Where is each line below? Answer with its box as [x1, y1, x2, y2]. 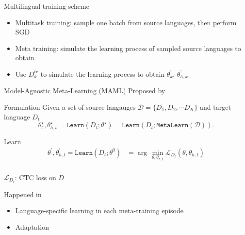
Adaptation [15, 221, 49, 232]
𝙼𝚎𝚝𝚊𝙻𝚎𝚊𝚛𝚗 [156, 122, 189, 129]
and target [200, 102, 231, 112]
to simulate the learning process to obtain [40, 68, 165, 79]
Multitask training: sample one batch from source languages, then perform [15, 17, 237, 27]
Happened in [4, 189, 42, 199]
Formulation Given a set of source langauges [4, 102, 136, 112]
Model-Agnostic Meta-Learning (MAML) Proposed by [4, 85, 165, 96]
